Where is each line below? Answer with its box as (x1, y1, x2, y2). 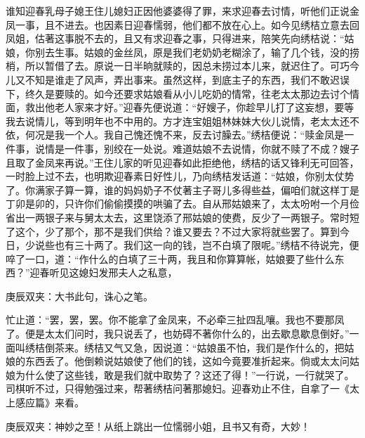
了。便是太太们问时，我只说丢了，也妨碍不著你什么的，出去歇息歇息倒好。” (6, 326, 350, 341)
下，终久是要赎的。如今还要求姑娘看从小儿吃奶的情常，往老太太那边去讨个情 (6, 86, 359, 101)
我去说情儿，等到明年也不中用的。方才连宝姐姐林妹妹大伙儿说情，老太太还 (6, 113, 350, 128)
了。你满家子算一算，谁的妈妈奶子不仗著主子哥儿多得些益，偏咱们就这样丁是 (6, 182, 359, 197)
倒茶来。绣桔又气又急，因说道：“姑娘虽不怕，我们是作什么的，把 (44, 340, 345, 354)
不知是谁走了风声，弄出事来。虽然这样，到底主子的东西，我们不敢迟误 (25, 72, 350, 86)
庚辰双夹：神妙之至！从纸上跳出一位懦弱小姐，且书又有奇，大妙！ (6, 418, 310, 433)
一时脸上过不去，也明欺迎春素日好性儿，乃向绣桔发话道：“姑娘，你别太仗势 (6, 169, 354, 183)
